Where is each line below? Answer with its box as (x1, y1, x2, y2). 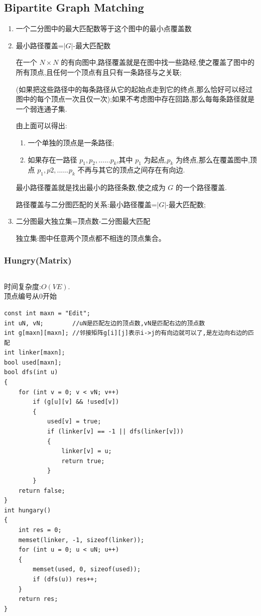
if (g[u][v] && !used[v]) (33, 398, 119, 406)
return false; (18, 487, 65, 494)
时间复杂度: (4, 281, 41, 291)
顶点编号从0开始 (4, 291, 57, 301)
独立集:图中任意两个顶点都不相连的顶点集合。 (16, 232, 166, 243)
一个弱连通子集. (16, 103, 67, 114)
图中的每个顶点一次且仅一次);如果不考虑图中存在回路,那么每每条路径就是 (16, 94, 255, 104)
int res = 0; (18, 526, 62, 534)
